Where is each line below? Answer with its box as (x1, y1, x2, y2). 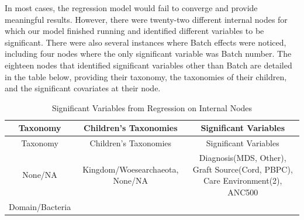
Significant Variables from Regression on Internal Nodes (51, 101, 253, 114)
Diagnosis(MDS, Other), (199, 152, 286, 164)
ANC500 (227, 185, 258, 198)
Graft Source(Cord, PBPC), (192, 163, 293, 175)
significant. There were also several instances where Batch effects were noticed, (5, 36, 286, 48)
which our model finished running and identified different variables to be (5, 25, 264, 37)
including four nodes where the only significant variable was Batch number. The (5, 47, 292, 60)
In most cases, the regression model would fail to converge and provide (5, 2, 258, 13)
